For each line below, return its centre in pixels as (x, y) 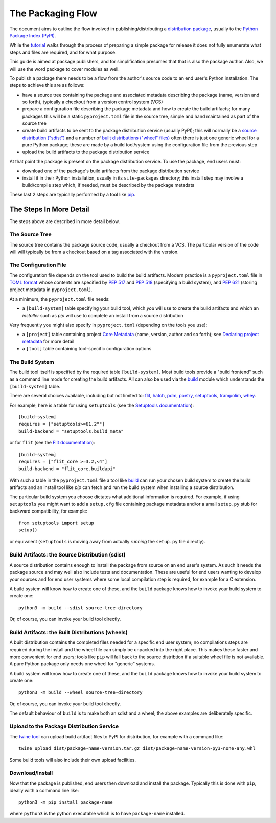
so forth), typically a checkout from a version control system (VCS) (93, 102)
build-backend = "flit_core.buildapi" (67, 469)
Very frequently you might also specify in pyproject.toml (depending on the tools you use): (108, 325)
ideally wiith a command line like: (44, 790)
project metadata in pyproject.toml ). (51, 290)
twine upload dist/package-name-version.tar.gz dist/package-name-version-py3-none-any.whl (137, 748)
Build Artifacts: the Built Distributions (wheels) (68, 632)
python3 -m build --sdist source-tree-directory (80, 608)
